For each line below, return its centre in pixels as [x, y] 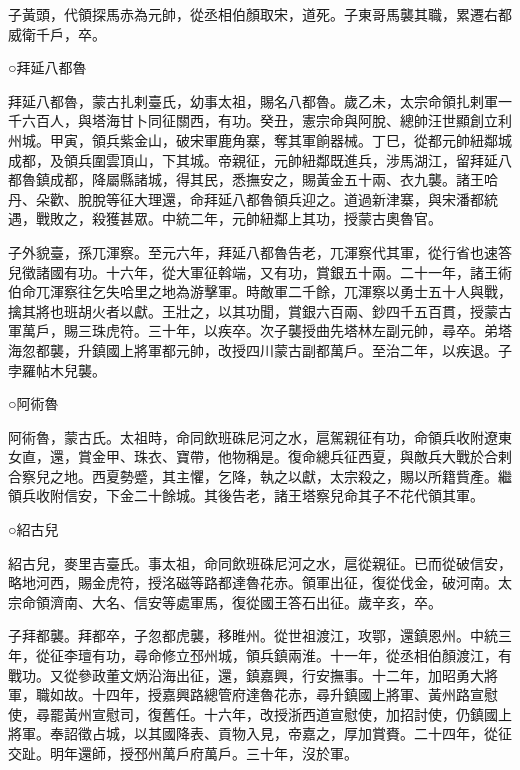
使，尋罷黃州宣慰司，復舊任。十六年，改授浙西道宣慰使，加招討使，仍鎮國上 [260, 713]
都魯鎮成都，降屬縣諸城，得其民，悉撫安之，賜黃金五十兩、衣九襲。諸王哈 [253, 179]
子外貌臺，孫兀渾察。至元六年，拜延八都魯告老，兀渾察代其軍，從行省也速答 [260, 251]
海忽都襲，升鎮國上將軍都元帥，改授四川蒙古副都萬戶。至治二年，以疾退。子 [260, 349]
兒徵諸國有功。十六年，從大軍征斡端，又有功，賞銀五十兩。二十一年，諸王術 [260, 271]
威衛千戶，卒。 [57, 33]
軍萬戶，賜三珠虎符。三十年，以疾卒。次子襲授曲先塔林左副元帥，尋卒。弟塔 [260, 330]
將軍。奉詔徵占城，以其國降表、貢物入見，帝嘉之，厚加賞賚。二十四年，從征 [260, 733]
